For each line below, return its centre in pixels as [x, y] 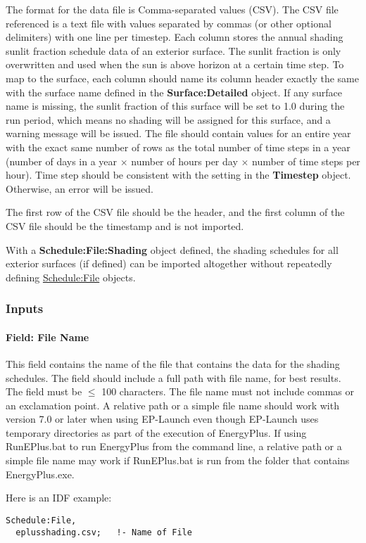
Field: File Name [48, 337]
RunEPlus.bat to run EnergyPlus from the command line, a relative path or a [174, 446]
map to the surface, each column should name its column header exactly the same [182, 78]
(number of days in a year [62, 161]
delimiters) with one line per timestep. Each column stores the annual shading [175, 37]
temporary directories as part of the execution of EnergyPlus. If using [156, 432]
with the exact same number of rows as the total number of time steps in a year [178, 147]
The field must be [44, 391]
